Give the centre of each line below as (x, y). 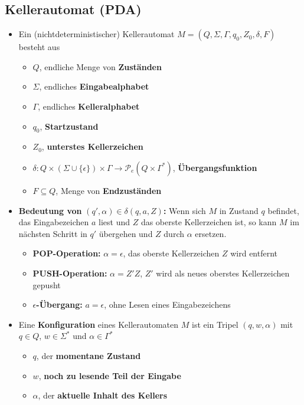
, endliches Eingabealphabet (94, 86)
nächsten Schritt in (53, 233)
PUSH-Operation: (70, 273)
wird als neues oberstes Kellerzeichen (223, 273)
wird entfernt (254, 253)
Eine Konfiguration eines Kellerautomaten (99, 324)
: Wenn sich (184, 210)
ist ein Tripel (215, 324)
